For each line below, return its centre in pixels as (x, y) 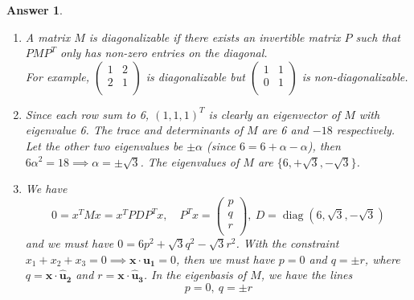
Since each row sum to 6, (87, 114)
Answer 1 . (35, 10)
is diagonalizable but (195, 76)
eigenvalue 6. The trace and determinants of (134, 130)
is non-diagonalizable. (355, 76)
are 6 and (285, 130)
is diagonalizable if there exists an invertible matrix (215, 37)
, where (382, 259)
